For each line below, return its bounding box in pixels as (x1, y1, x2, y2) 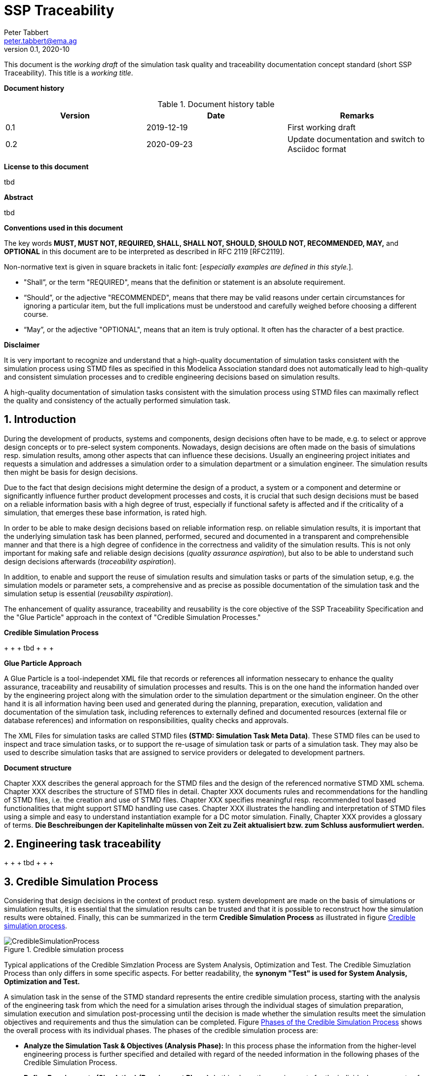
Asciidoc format (287, 144, 346, 154)
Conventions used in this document (4, 223, 123, 232)
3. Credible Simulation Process (4, 875, 158, 888)
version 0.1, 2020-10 (4, 44, 70, 53)
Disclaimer (4, 340, 40, 349)
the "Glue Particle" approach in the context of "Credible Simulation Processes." (4, 613, 261, 621)
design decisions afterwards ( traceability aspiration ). (4, 557, 176, 566)
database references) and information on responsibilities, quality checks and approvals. (4, 716, 289, 725)
